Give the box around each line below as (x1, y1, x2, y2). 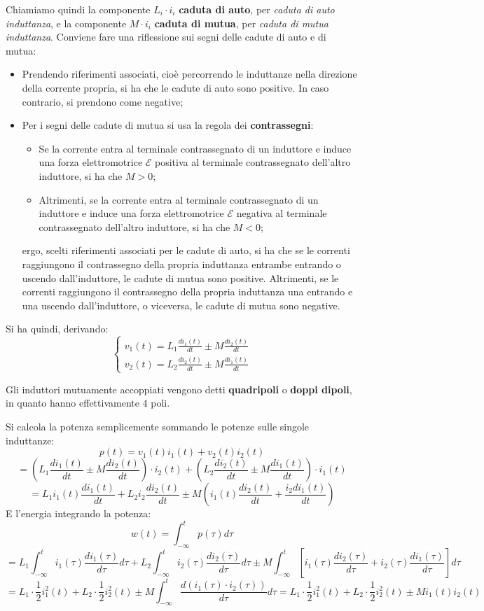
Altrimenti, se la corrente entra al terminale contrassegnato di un (39, 192, 319, 206)
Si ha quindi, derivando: (6, 321, 109, 336)
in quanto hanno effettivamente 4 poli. (6, 395, 170, 410)
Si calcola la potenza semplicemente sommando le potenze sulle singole (6, 419, 310, 434)
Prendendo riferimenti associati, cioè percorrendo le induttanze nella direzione (22, 66, 357, 81)
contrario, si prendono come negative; (22, 94, 184, 108)
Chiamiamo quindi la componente (6, 2, 151, 16)
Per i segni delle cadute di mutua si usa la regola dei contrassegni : (22, 118, 314, 132)
